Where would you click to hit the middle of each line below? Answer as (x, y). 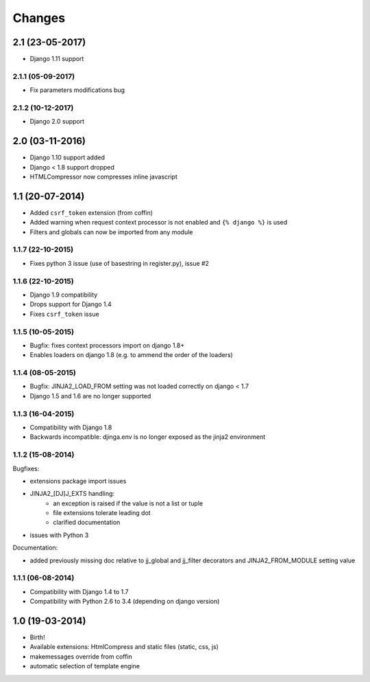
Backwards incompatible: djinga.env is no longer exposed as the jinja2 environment (148, 437)
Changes (39, 18)
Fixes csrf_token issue (64, 314)
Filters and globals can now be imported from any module (111, 232)
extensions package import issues (78, 481)
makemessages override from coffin (81, 657)
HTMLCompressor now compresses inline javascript (104, 177)
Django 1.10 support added (67, 157)
